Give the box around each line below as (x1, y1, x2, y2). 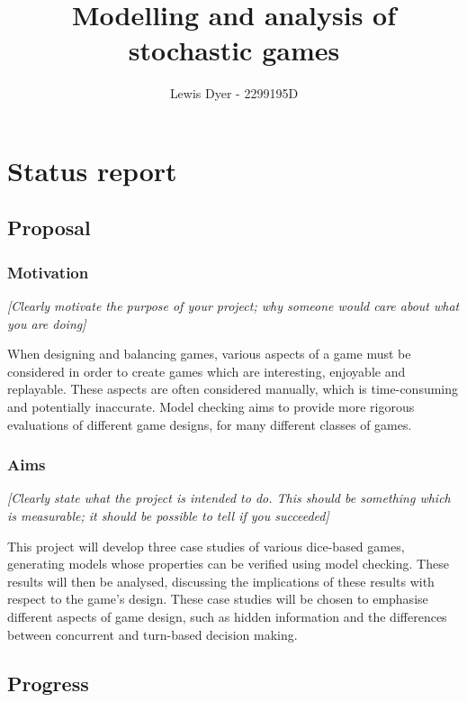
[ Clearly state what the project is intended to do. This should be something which (7, 488, 451, 507)
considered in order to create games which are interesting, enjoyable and (7, 361, 406, 380)
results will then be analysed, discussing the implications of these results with (7, 571, 435, 590)
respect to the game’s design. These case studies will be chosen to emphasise (7, 589, 428, 608)
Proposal (7, 214, 91, 242)
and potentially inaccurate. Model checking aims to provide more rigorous (7, 397, 415, 416)
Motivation (7, 260, 89, 283)
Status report (7, 151, 177, 188)
